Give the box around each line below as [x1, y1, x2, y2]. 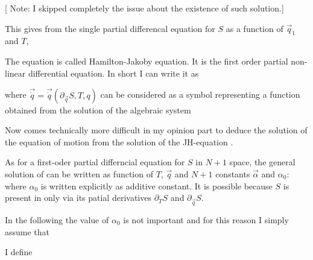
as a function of [226, 22, 283, 34]
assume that [5, 225, 50, 238]
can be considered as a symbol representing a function [100, 88, 300, 101]
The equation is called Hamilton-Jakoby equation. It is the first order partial [5, 54, 288, 67]
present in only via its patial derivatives [5, 191, 151, 204]
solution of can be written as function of [5, 167, 153, 180]
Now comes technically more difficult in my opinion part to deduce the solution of [5, 124, 308, 136]
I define [5, 246, 33, 258]
